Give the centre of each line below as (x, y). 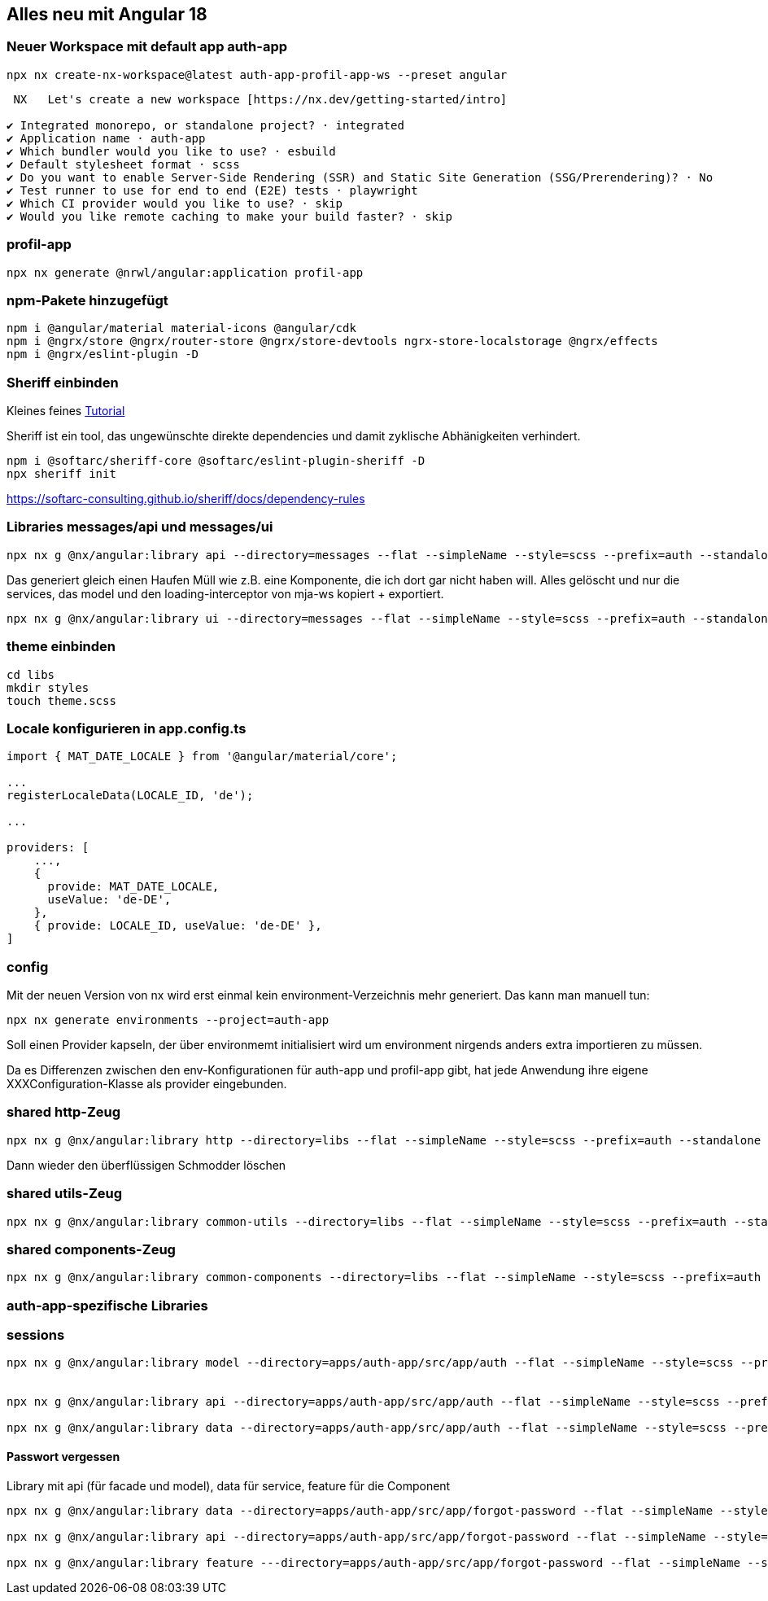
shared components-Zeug (91, 1249)
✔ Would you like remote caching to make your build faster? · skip (229, 216)
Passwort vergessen (63, 1457)
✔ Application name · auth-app (106, 138)
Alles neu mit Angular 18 (107, 14)
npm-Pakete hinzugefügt (87, 300)
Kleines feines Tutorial (66, 411)
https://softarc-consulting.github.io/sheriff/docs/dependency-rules (186, 499)
